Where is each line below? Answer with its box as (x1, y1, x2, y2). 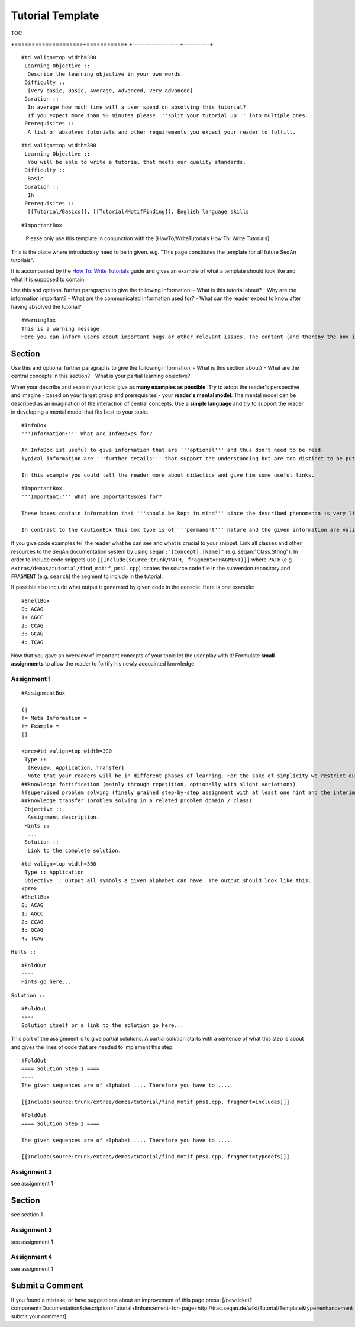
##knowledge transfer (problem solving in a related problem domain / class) (21, 798, 253, 804)
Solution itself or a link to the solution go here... (21, 1022, 184, 1029)
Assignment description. (27, 814, 100, 821)
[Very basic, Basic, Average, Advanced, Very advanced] (27, 87, 193, 94)
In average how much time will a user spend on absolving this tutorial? (27, 104, 246, 111)
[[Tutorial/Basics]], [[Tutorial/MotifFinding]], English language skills (27, 208, 250, 215)
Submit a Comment (11, 1281, 83, 1291)
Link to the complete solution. (27, 847, 121, 854)
